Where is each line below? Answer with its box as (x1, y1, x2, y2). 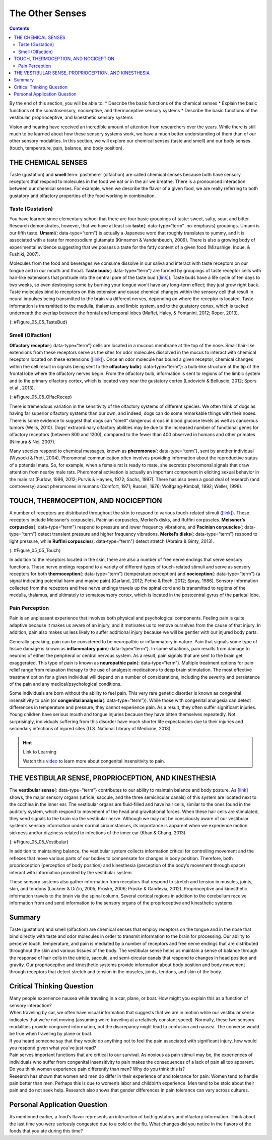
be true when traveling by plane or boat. (9, 1031, 93, 1037)
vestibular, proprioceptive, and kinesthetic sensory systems (9, 114, 133, 121)
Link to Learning (23, 749, 57, 755)
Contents (9, 25, 30, 31)
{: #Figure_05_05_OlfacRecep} (9, 394, 73, 400)
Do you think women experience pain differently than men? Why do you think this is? (9, 1066, 185, 1072)
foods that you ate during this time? (9, 1128, 83, 1134)
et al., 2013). (9, 385, 35, 391)
